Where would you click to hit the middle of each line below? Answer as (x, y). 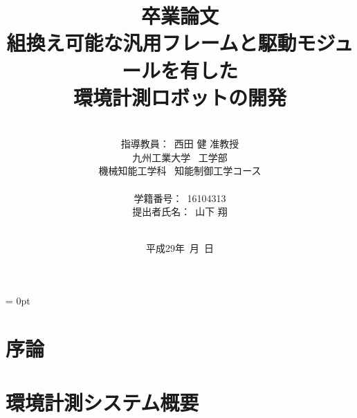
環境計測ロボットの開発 (180, 97)
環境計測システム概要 (102, 402)
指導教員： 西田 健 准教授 (180, 144)
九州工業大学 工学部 (180, 157)
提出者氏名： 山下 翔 (180, 211)
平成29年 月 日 (180, 248)
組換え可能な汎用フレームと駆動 (152, 43)
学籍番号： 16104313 (180, 198)
